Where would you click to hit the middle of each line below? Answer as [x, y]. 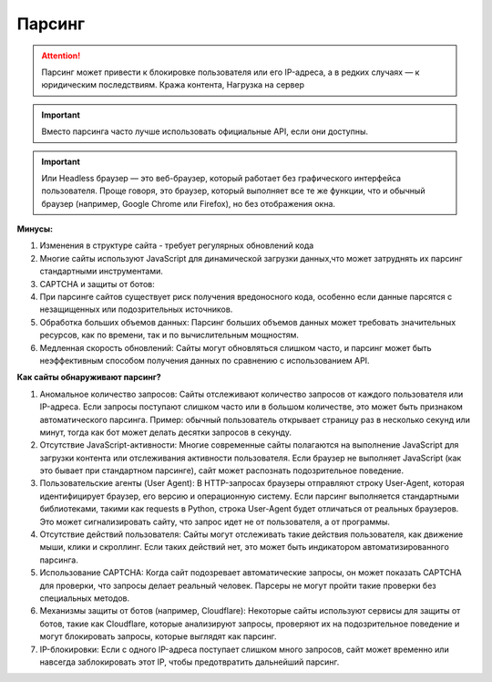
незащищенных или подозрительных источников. [136, 309]
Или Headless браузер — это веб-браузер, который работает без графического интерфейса [221, 178]
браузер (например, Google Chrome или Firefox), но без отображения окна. [189, 203]
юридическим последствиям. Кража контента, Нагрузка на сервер [173, 85]
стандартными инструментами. [101, 271]
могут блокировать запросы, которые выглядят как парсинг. [158, 636]
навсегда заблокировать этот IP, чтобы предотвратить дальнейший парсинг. [190, 662]
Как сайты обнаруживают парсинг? [89, 377]
